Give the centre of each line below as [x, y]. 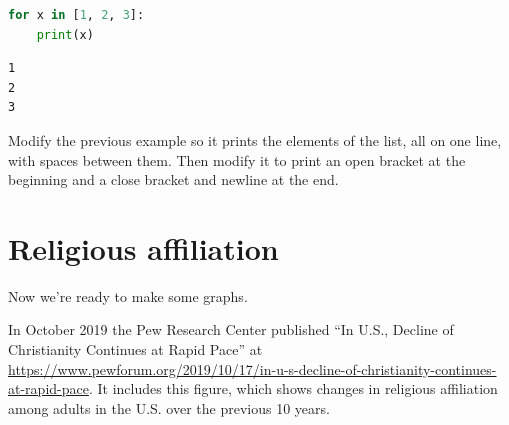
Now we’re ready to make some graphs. [128, 295]
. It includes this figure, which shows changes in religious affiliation [293, 388]
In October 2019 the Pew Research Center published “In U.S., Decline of [231, 329]
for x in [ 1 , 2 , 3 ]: [76, 15]
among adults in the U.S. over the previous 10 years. [169, 407]
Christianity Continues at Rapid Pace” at [135, 349]
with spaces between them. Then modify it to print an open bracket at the [237, 159]
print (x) [65, 34]
